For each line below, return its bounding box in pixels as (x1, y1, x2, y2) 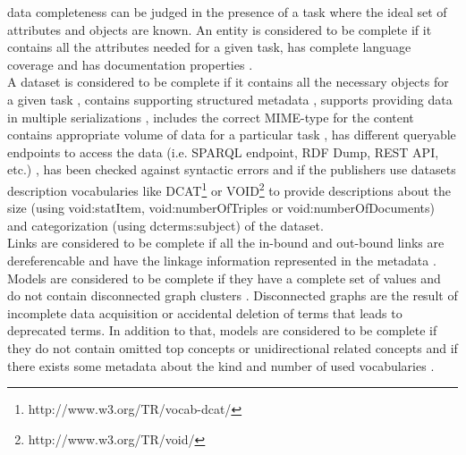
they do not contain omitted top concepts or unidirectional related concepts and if (7, 338, 458, 357)
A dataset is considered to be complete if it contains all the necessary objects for (7, 72, 449, 91)
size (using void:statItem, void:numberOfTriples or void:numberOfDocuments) (7, 198, 435, 217)
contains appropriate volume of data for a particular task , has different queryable (7, 125, 456, 144)
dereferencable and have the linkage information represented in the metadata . (7, 250, 436, 269)
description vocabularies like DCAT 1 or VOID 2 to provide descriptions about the (7, 178, 451, 199)
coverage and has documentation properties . (7, 55, 253, 73)
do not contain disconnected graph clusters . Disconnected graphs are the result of (7, 286, 458, 305)
